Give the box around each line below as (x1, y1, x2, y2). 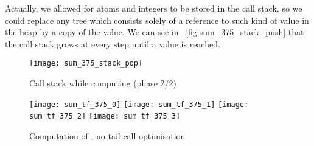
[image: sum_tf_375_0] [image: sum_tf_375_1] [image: (29, 100, 249, 109)
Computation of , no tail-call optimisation (29, 129, 186, 142)
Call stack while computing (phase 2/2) (29, 77, 177, 89)
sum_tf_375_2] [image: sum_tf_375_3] (29, 112, 181, 121)
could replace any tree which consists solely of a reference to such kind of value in (5, 13, 309, 26)
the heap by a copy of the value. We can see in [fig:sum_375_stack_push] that (5, 26, 304, 38)
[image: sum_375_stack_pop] (29, 59, 143, 68)
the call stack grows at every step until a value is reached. (5, 37, 220, 50)
